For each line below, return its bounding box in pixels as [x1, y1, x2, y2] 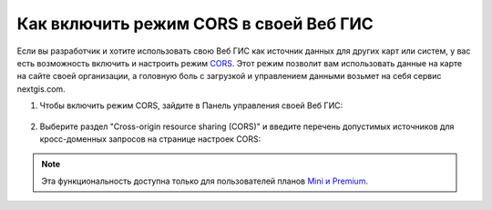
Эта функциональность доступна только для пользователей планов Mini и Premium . [41, 175, 369, 186]
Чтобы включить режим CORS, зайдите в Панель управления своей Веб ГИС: [39, 100, 343, 111]
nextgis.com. [16, 83, 66, 95]
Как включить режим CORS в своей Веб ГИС [16, 14, 374, 34]
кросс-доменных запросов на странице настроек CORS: [39, 133, 261, 145]
